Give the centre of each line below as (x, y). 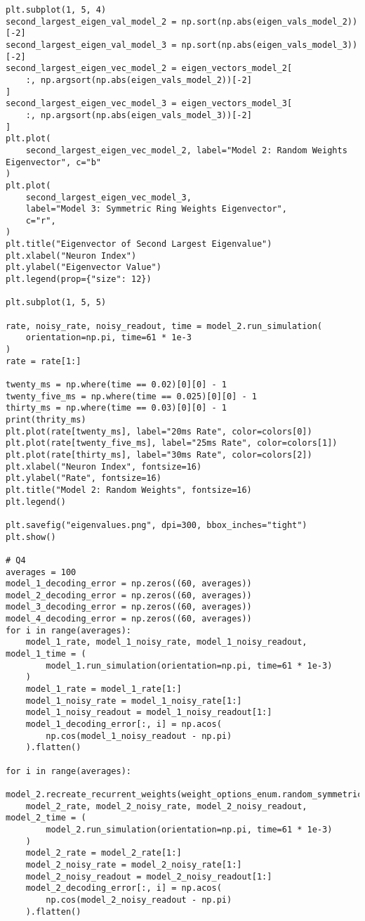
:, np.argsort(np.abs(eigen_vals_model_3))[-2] (139, 115)
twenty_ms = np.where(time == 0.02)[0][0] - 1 (116, 385)
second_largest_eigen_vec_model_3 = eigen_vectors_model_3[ (149, 104)
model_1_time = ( (46, 654)
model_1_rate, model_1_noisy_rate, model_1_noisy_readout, (166, 642)
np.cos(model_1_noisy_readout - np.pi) (139, 736)
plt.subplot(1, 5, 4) (56, 10)
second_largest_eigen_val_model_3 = (91, 45)
